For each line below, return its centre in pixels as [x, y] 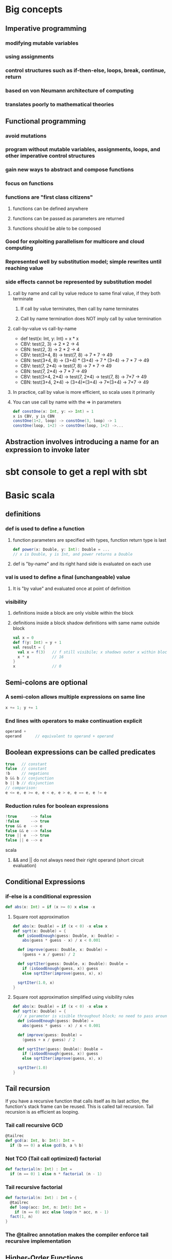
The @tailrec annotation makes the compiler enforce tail [77, 1235]
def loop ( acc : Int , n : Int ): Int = [48, 1207]
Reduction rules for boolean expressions [57, 806]
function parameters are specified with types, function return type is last [90, 540]
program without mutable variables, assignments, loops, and [83, 149]
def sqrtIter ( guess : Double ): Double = [60, 1049]
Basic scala [30, 495]
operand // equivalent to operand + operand [60, 736]
